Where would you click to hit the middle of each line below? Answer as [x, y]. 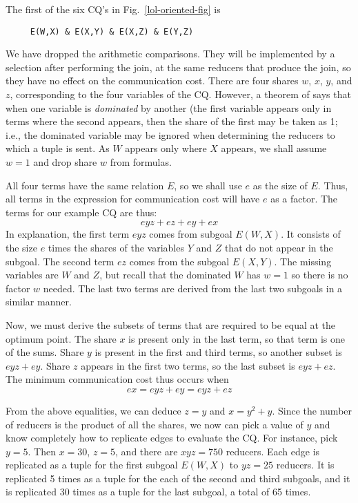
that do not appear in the [279, 247]
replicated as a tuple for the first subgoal [92, 465]
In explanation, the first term [68, 234]
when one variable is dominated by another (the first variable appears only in [169, 107]
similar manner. [39, 302]
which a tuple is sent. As [58, 148]
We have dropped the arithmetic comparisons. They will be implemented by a [170, 54]
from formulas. [141, 162]
